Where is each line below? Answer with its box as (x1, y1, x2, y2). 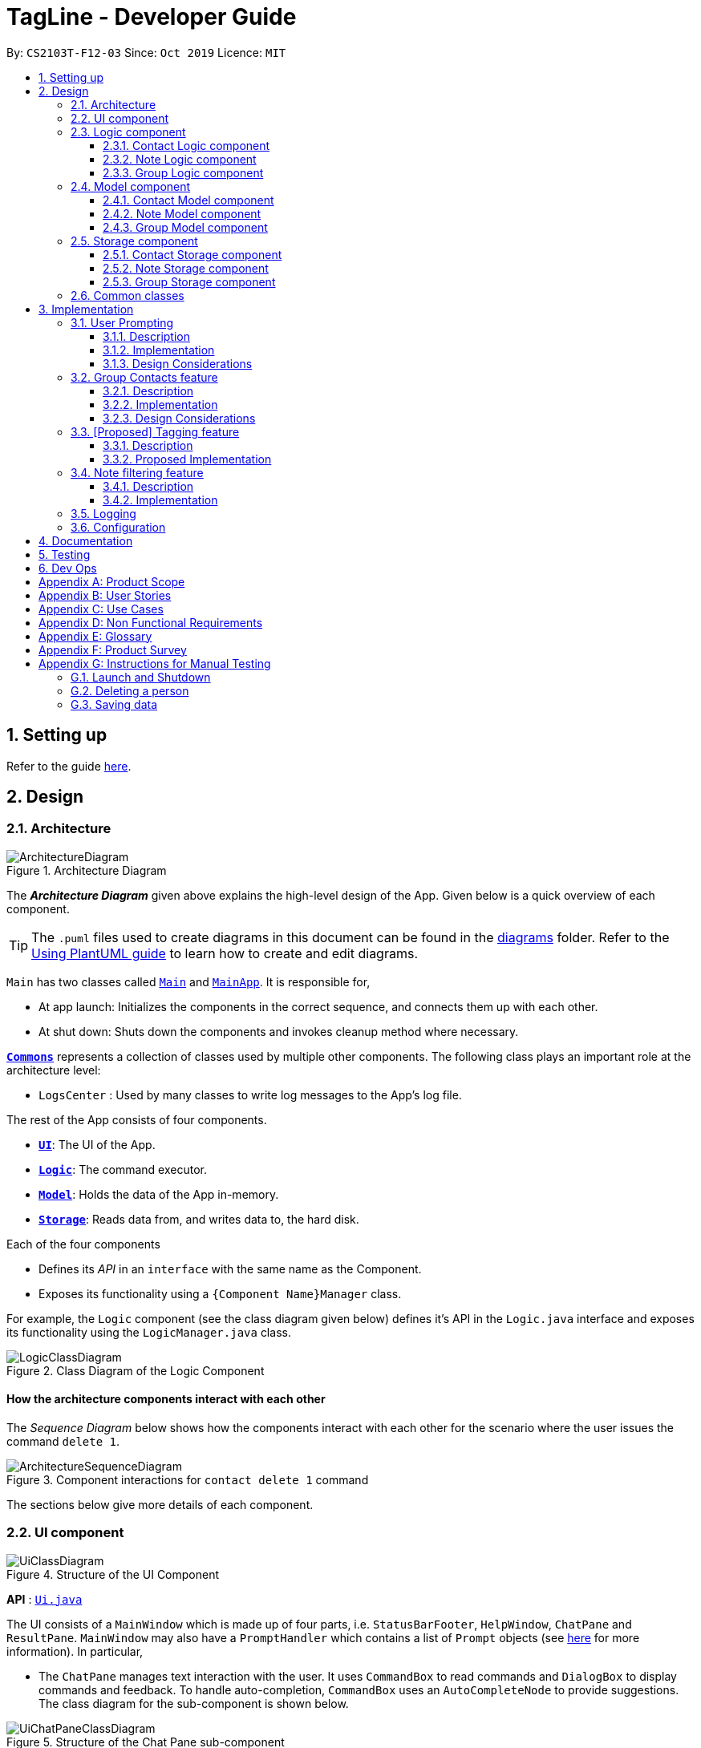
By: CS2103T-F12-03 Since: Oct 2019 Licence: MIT (6, 45, 286, 59)
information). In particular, (6, 1644, 144, 1658)
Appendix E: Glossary (38, 629, 152, 643)
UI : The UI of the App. (38, 1137, 156, 1151)
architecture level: (6, 1062, 101, 1077)
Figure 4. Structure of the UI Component (6, 1567, 220, 1581)
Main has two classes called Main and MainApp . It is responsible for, (6, 974, 371, 989)
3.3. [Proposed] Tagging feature (71, 424, 240, 439)
